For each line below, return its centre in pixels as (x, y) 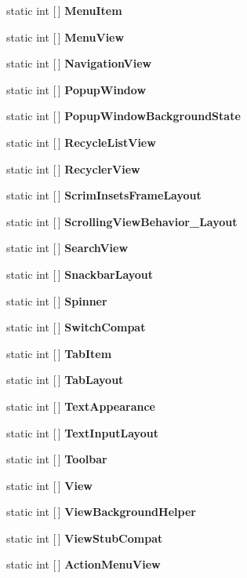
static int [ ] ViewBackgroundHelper (101, 512)
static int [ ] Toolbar (57, 459)
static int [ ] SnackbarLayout (80, 274)
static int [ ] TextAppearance (81, 406)
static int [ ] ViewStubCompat (85, 538)
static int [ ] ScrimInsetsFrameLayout (104, 195)
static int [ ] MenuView (65, 37)
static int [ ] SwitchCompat (76, 327)
